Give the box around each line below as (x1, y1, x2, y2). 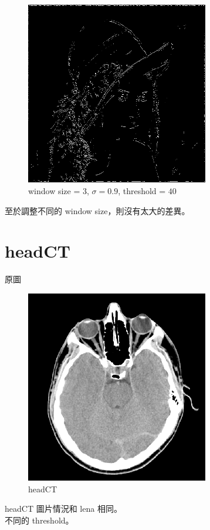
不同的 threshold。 (5, 514, 74, 526)
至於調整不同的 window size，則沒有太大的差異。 (5, 204, 190, 216)
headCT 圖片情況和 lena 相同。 (5, 502, 122, 515)
